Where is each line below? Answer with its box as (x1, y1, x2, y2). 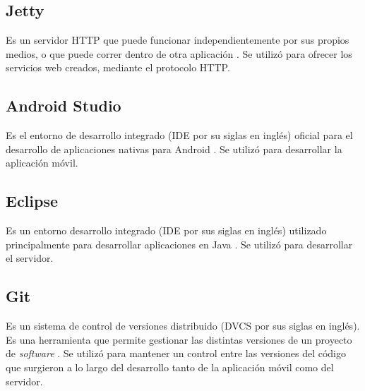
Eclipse (6, 190, 59, 212)
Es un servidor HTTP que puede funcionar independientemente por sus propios (6, 32, 349, 47)
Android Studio (6, 95, 121, 116)
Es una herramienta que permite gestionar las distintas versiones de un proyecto (6, 332, 352, 347)
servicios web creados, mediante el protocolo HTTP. (6, 60, 230, 75)
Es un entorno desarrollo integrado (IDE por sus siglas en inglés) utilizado (6, 223, 327, 238)
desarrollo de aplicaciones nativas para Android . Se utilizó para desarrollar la (6, 141, 342, 156)
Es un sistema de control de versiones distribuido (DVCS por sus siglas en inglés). (6, 318, 360, 333)
